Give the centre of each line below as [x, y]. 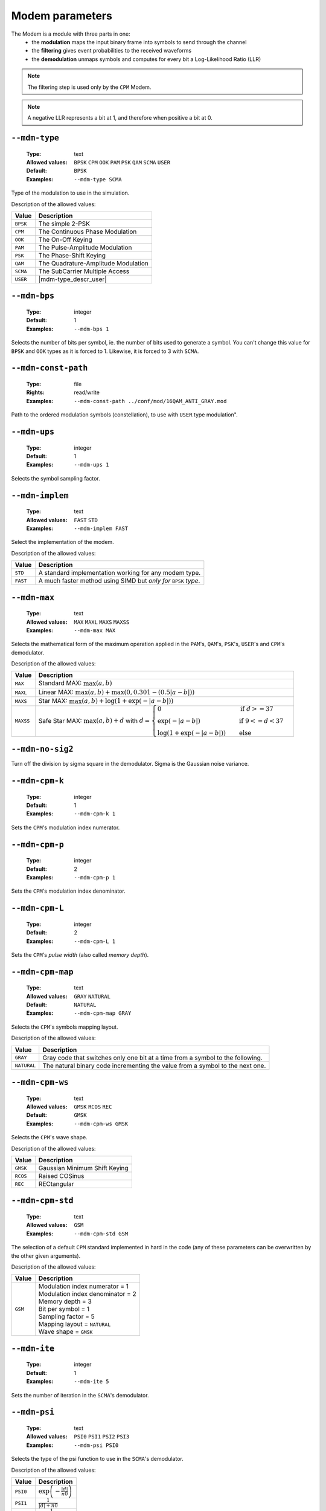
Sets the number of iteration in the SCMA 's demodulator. [80, 1395]
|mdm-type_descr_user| [72, 279]
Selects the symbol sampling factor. [56, 478]
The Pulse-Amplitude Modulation [85, 248]
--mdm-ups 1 [91, 465]
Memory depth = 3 [65, 1301]
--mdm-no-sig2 [42, 749]
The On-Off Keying [66, 240]
